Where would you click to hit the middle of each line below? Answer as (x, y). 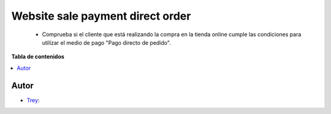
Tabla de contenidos (38, 57)
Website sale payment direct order (101, 16)
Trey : (33, 100)
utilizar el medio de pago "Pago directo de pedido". (106, 42)
